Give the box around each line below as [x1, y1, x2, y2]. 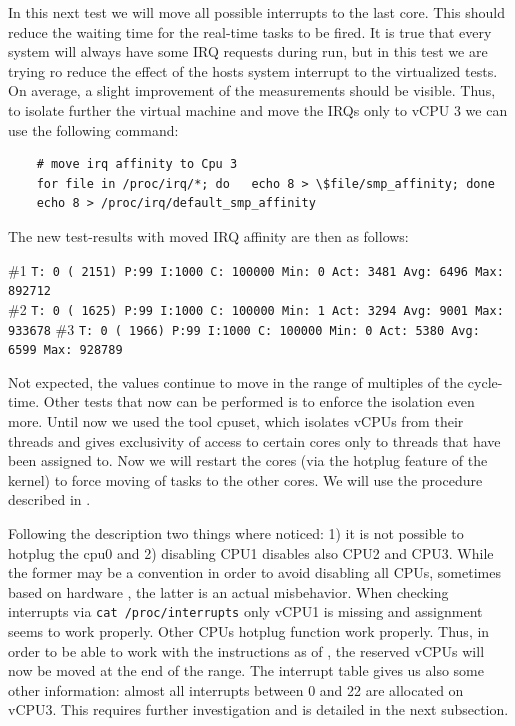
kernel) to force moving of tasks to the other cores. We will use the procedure [8, 469, 483, 490]
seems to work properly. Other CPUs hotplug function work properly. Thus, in [8, 621, 490, 641]
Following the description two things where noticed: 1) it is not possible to [8, 522, 464, 543]
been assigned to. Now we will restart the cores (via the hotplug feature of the [8, 450, 488, 471]
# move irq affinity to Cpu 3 [36, 157, 238, 172]
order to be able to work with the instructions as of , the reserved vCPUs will [8, 640, 485, 661]
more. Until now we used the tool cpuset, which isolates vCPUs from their [8, 411, 464, 431]
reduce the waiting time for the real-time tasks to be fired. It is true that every [8, 21, 492, 42]
